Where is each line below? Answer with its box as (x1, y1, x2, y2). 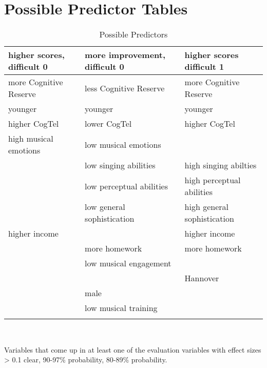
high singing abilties (184, 159, 257, 171)
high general (184, 201, 229, 213)
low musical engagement (85, 257, 171, 269)
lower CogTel (85, 118, 132, 130)
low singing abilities (85, 159, 156, 171)
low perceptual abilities (85, 180, 168, 192)
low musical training (85, 302, 158, 314)
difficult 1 (184, 61, 224, 73)
